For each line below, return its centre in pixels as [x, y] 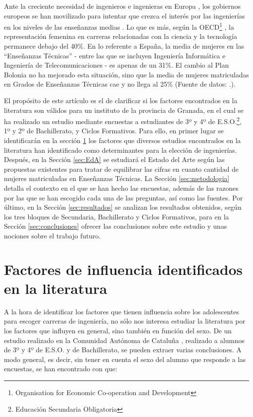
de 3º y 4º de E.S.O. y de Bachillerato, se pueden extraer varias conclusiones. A [123, 350]
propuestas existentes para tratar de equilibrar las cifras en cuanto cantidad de [121, 169]
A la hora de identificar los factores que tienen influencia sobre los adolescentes [122, 311]
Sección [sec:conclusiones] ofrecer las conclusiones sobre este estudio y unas [116, 226]
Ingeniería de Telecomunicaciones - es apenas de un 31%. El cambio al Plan [117, 65]
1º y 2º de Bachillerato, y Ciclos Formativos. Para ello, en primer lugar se [114, 131]
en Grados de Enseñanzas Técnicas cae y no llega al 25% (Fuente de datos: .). [120, 84]
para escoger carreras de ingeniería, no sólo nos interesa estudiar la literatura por [125, 321]
